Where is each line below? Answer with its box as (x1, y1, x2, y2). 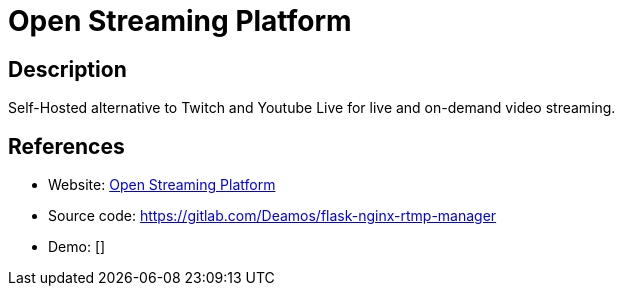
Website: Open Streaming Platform (48, 176, 276, 194)
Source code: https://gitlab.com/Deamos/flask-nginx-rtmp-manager (48, 207, 497, 225)
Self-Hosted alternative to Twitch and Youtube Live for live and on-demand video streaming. (8, 99, 616, 117)
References (8, 133, 125, 159)
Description (8, 56, 127, 82)
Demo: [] (48, 238, 106, 256)
